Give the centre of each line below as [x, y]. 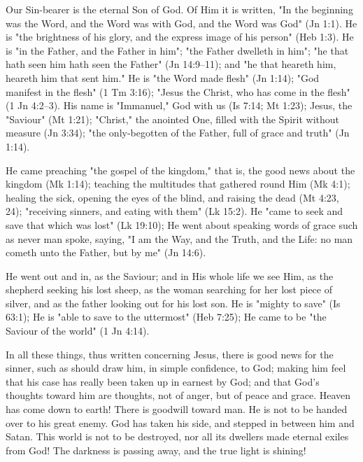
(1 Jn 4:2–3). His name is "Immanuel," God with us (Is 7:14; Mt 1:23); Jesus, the [179, 105]
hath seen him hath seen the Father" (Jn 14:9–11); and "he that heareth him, [171, 64]
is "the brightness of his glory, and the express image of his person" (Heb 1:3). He [180, 37]
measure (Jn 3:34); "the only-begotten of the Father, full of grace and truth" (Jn [178, 133]
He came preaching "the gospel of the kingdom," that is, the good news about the [180, 170]
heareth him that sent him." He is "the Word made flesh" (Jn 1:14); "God [163, 77]
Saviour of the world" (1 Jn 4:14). [78, 331]
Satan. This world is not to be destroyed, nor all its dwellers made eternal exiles [177, 436]
